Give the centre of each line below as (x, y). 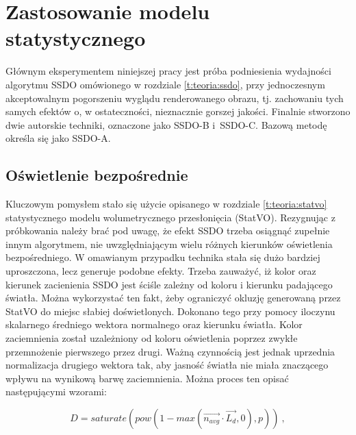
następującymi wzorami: (56, 391)
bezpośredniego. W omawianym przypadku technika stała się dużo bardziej (163, 257)
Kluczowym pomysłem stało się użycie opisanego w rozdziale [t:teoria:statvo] (166, 204)
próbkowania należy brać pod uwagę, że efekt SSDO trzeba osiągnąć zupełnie (168, 231)
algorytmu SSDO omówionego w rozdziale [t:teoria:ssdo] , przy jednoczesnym (165, 84)
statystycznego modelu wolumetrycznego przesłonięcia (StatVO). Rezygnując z (170, 217)
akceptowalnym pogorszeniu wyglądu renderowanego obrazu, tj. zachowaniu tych (175, 98)
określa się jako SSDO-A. (58, 138)
